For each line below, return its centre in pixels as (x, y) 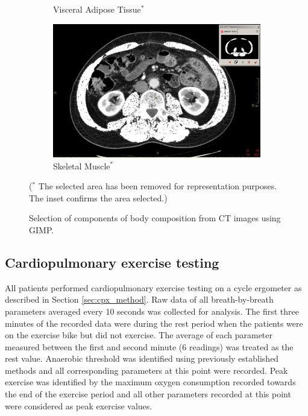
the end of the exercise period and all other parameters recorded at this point (148, 394)
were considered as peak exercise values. (79, 405)
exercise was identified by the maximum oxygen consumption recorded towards (150, 382)
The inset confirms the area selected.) (98, 197)
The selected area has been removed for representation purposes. (158, 186)
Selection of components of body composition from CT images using (155, 218)
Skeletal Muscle (82, 165)
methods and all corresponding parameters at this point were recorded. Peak (146, 370)
